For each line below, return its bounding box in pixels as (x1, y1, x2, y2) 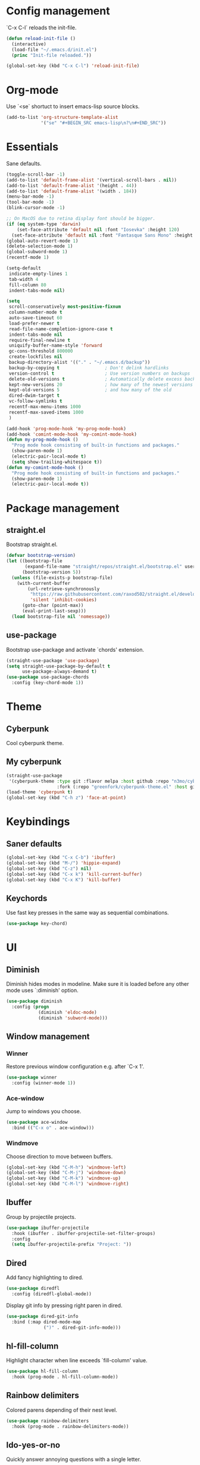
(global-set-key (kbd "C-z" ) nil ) (6, 865, 92, 872)
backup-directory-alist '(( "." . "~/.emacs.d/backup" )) (8, 360, 151, 366)
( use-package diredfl (6, 1286, 60, 1292)
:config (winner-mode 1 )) (11, 1080, 76, 1086)
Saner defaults (6, 838, 62, 849)
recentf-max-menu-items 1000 (8, 404, 82, 410)
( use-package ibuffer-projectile (6, 1225, 89, 1231)
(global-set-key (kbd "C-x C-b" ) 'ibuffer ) (6, 854, 116, 861)
